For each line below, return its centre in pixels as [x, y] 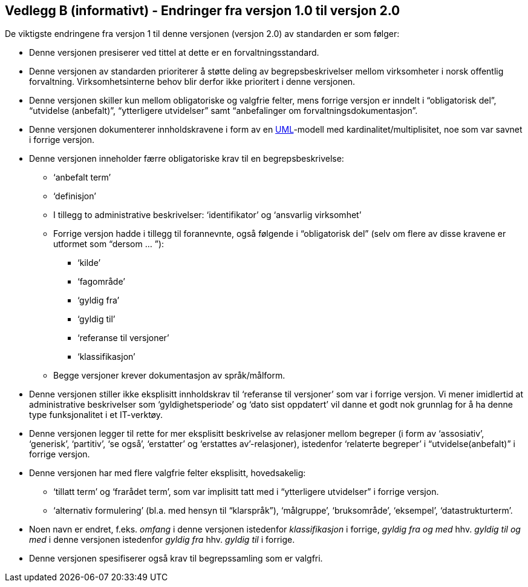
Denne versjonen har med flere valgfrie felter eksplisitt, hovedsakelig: [168, 473]
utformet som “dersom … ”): [109, 244]
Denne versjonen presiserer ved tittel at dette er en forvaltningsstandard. [174, 53]
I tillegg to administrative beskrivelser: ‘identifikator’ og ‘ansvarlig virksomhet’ [207, 215]
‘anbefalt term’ [82, 177]
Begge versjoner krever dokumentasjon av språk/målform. [169, 376]
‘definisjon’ [75, 196]
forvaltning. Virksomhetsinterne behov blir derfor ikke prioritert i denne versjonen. [192, 82]
